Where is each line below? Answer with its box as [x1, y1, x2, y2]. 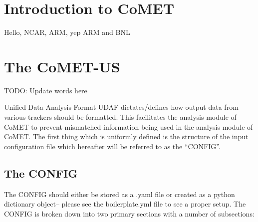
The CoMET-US [4, 56, 120, 76]
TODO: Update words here [4, 85, 87, 95]
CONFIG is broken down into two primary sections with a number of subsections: [4, 208, 255, 219]
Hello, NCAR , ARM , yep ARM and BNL [4, 27, 130, 37]
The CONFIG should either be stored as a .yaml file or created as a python [4, 189, 235, 199]
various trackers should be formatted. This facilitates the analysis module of [4, 112, 237, 122]
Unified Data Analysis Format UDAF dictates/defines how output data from [4, 102, 239, 112]
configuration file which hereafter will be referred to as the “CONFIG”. [4, 141, 221, 151]
